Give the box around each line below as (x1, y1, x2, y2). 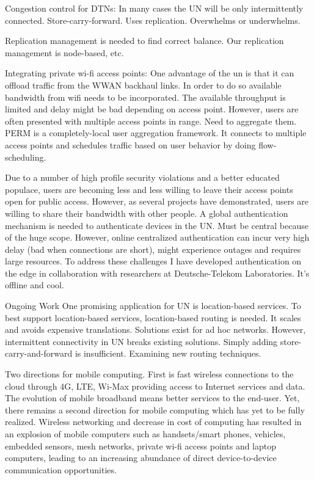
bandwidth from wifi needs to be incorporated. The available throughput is (5, 90, 286, 103)
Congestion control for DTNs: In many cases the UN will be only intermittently (5, 2, 304, 14)
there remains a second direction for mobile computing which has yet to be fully (5, 403, 305, 416)
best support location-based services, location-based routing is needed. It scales (5, 311, 301, 324)
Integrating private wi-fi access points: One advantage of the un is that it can (5, 67, 294, 79)
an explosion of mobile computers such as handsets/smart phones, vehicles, (5, 427, 286, 440)
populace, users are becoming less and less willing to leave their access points (5, 183, 293, 195)
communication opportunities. (5, 463, 117, 476)
